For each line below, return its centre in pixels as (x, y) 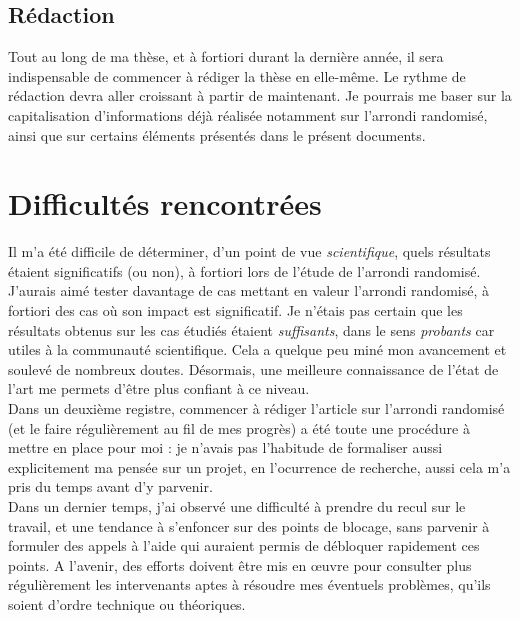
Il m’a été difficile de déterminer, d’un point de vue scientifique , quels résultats (249, 251)
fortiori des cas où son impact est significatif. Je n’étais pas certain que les (235, 310)
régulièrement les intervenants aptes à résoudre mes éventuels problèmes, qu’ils (249, 584)
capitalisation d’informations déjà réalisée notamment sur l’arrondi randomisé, (248, 114)
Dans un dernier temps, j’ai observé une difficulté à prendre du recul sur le (237, 506)
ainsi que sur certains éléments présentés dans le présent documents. (217, 134)
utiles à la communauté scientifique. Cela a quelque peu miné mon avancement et (257, 349)
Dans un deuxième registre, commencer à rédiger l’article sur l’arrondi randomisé (256, 408)
